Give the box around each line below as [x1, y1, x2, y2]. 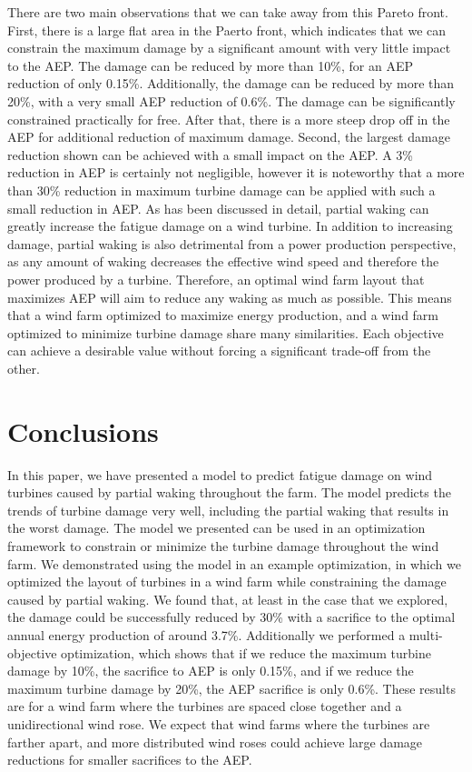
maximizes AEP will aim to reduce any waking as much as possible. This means [7, 287, 452, 306]
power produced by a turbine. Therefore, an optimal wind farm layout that [7, 269, 425, 288]
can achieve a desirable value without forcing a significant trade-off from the [7, 341, 431, 360]
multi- [408, 625, 443, 644]
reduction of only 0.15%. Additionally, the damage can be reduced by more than [7, 74, 455, 93]
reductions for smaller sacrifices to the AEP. [7, 750, 252, 769]
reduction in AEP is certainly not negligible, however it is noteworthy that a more [7, 163, 465, 182]
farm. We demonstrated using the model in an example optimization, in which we [7, 554, 461, 573]
